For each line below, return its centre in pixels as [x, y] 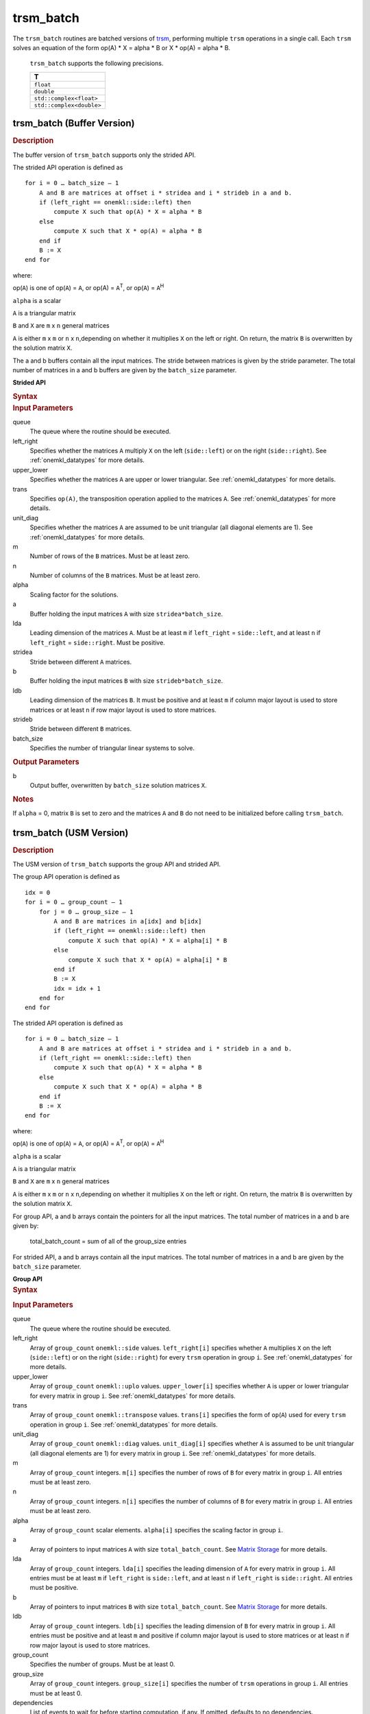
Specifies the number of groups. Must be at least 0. [102, 1664]
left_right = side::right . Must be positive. [98, 642]
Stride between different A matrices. [81, 662]
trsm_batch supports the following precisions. [97, 63]
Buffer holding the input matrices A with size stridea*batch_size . [126, 614]
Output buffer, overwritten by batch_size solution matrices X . [118, 786]
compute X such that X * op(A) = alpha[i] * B [148, 959]
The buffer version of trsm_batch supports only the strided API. [104, 155]
